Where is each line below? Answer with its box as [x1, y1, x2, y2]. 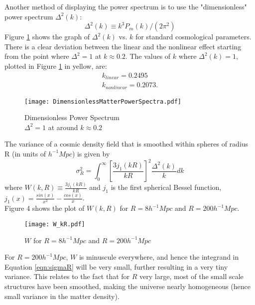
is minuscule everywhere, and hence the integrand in [79, 252, 239, 262]
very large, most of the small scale [139, 271, 244, 282]
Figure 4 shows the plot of [4, 203, 85, 213]
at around [48, 122, 78, 132]
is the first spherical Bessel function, [111, 182, 222, 192]
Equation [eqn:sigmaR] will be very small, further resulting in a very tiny [4, 261, 228, 272]
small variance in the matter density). [4, 291, 120, 301]
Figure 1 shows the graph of [4, 31, 90, 42]
